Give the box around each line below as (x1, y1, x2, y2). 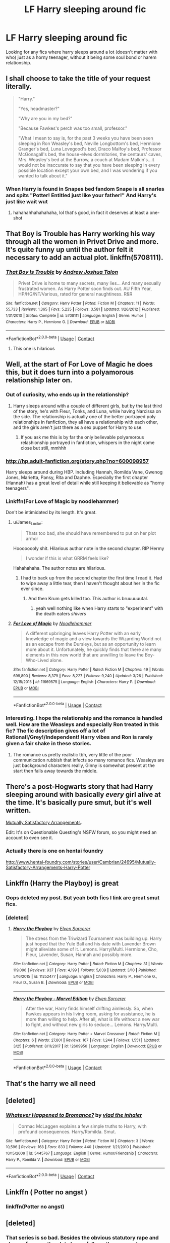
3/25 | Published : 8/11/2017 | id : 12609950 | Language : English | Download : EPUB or (13, 1044, 162, 1049)
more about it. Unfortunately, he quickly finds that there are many (25, 646, 162, 652)
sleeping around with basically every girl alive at (6, 790, 161, 799)
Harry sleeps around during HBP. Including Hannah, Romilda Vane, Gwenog (6, 469, 163, 475)
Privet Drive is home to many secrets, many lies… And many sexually (18, 280, 161, 286)
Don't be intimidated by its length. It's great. (6, 509, 97, 516)
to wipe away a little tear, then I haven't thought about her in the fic (20, 580, 160, 587)
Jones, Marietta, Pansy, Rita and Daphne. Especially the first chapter (6, 474, 148, 480)
